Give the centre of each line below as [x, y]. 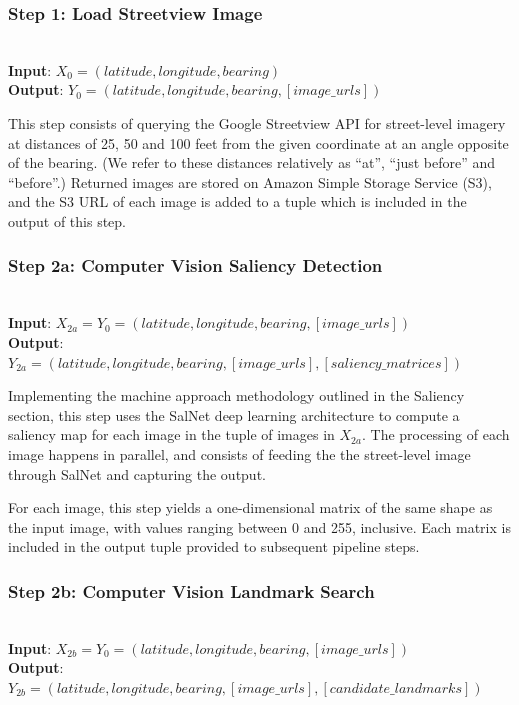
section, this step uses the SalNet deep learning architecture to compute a [234, 414]
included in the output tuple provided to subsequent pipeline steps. [214, 546]
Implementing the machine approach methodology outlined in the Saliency [236, 395]
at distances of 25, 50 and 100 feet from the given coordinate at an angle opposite [258, 142]
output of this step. [67, 220]
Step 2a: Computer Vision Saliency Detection [195, 265]
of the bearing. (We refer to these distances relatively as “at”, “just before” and [252, 162]
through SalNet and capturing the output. [137, 473]
